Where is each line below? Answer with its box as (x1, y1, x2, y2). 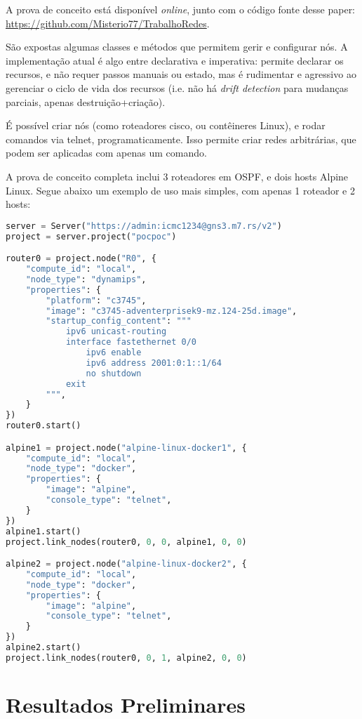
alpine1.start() (6, 526, 81, 536)
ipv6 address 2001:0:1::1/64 (86, 357, 222, 368)
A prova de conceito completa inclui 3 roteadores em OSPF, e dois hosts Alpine (6, 169, 349, 183)
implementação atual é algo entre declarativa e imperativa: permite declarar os (6, 53, 344, 67)
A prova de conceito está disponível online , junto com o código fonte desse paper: (6, 2, 356, 16)
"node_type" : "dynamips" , (25, 274, 147, 284)
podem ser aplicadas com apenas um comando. (6, 145, 207, 160)
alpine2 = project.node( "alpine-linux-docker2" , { (6, 559, 247, 569)
